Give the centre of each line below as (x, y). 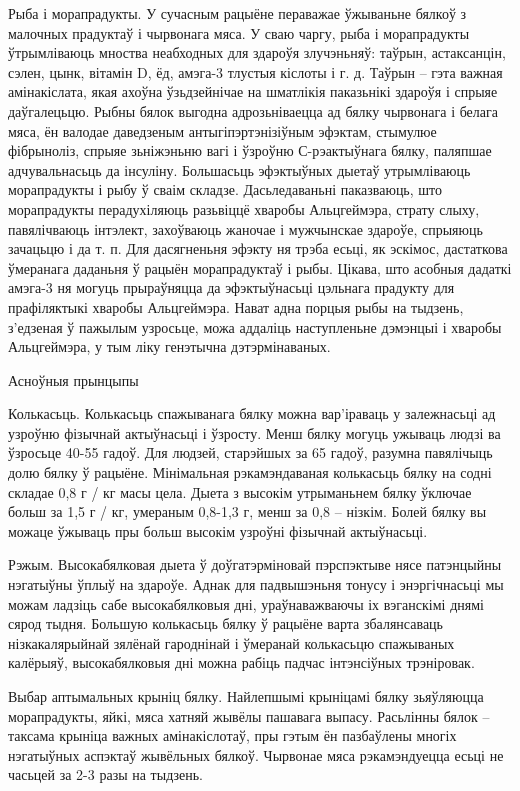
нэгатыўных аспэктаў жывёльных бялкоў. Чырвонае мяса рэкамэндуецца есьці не (256, 754)
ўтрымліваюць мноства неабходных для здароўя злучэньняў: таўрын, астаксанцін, (257, 52)
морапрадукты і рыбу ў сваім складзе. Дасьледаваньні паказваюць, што (225, 189)
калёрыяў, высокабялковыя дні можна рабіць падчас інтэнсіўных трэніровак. (241, 662)
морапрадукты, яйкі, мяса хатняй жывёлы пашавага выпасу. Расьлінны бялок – (249, 715)
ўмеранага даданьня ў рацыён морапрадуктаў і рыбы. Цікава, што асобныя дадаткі (260, 267)
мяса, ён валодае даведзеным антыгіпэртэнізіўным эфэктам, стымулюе (222, 130)
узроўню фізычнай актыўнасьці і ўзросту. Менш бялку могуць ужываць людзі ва (254, 432)
